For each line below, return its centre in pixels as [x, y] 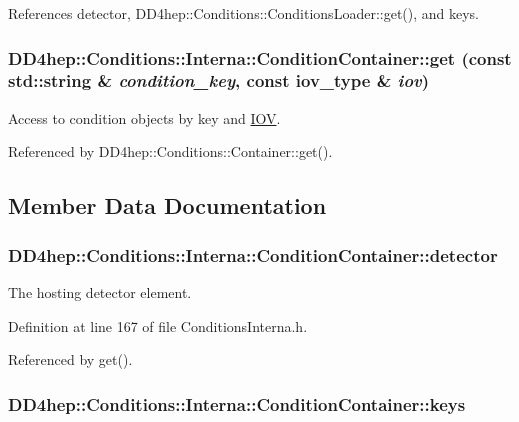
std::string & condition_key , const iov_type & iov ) [219, 80]
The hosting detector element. [100, 291]
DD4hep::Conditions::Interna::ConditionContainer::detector [253, 254]
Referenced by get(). [70, 359]
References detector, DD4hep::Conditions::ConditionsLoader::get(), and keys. [244, 13]
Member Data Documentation [167, 205]
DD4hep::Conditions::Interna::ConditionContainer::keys [237, 403]
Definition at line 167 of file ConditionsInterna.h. [158, 325]
